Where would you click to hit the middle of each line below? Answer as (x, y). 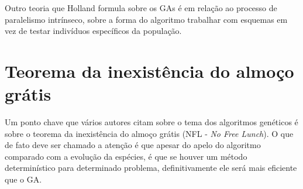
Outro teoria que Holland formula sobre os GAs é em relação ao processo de (141, 8)
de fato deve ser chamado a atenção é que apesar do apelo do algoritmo (133, 145)
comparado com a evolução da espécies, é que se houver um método (126, 156)
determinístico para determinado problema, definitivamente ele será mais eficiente (151, 168)
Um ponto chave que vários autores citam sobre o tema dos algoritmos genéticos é (151, 122)
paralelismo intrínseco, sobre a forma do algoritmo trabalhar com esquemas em (146, 19)
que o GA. (23, 179)
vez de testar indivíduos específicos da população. (93, 31)
